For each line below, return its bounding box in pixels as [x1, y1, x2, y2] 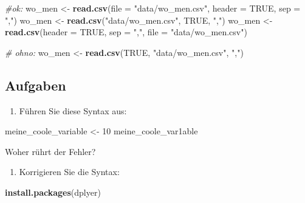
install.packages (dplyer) [5, 185, 101, 198]
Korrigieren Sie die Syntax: [19, 165, 120, 178]
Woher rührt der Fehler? [5, 145, 96, 157]
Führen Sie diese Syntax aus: [19, 104, 127, 117]
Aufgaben [5, 75, 66, 94]
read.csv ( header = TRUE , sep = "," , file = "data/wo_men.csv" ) [5, 26, 247, 38]
